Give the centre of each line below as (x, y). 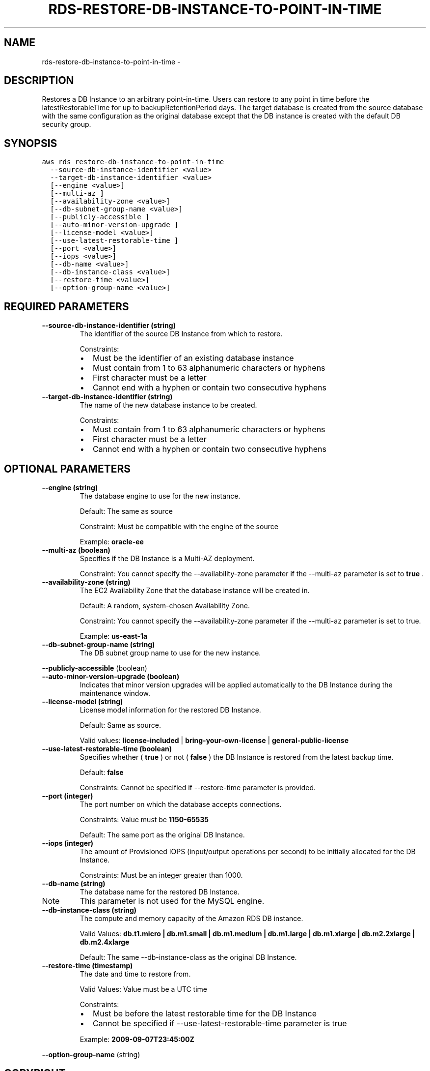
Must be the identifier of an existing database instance (193, 358)
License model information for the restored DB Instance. (170, 710)
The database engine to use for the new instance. (160, 496)
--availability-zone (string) (86, 582)
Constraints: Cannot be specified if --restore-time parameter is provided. (198, 787)
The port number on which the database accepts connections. (181, 804)
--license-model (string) (82, 701)
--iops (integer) (68, 843)
